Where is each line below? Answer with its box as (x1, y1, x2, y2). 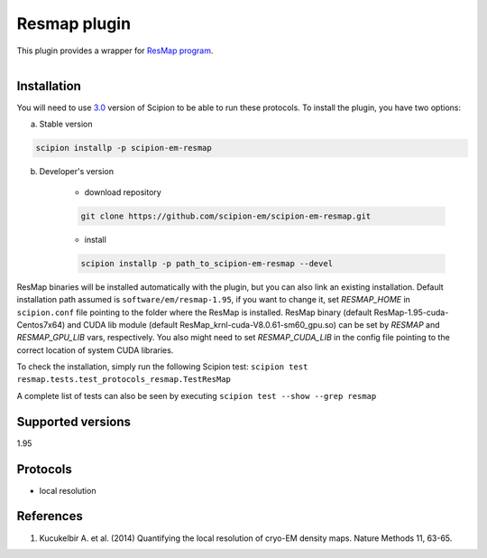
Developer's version (39, 166, 115, 177)
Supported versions (16, 414, 131, 429)
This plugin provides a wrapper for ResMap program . (16, 45, 214, 56)
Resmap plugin (16, 14, 131, 33)
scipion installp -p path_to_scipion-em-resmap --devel (80, 258, 334, 268)
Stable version (39, 118, 94, 130)
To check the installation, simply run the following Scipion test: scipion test (16, 361, 308, 372)
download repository (84, 186, 161, 198)
